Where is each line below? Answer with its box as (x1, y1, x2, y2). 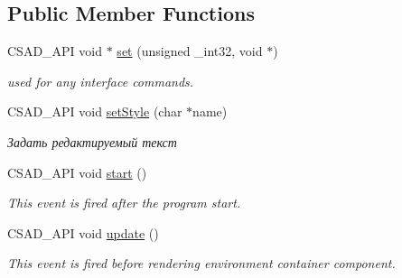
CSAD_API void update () (7, 223, 159, 242)
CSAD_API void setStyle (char (7, 102, 182, 121)
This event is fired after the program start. (7, 193, 241, 212)
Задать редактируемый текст (7, 132, 177, 151)
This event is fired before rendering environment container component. (7, 254, 396, 273)
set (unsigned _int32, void (117, 42, 263, 60)
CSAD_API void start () (7, 162, 147, 181)
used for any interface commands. (7, 71, 194, 90)
